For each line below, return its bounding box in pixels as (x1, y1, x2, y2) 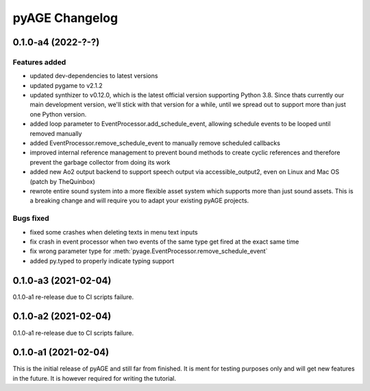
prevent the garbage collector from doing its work (29, 158, 171, 166)
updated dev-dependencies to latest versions (29, 72, 158, 80)
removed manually (29, 129, 82, 137)
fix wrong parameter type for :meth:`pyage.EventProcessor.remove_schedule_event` (29, 247, 268, 255)
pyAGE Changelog (12, 10, 119, 25)
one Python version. (29, 110, 87, 118)
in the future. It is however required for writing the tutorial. (12, 374, 177, 382)
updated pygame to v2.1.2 (29, 81, 103, 89)
